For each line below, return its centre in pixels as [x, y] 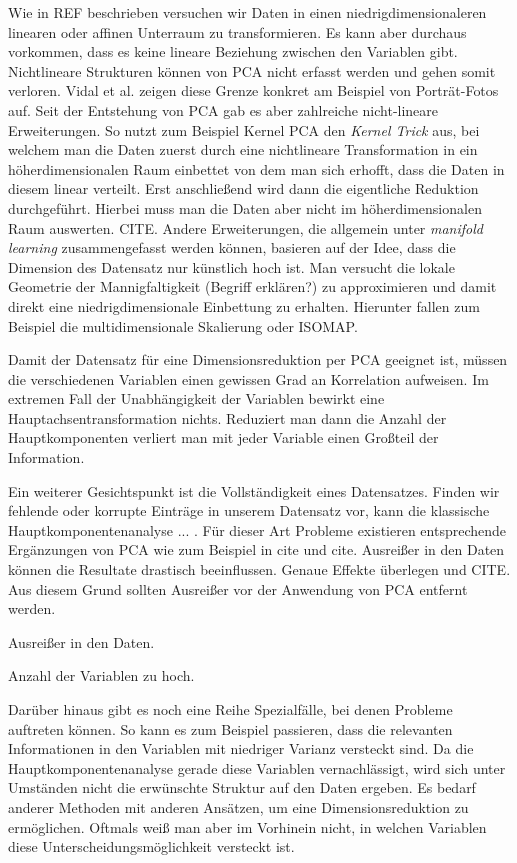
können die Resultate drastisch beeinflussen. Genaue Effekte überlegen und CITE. [259, 569]
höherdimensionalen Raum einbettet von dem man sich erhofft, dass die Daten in [256, 168]
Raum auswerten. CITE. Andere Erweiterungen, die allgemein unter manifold [245, 227]
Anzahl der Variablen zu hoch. [101, 675]
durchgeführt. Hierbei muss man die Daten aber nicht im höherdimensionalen [245, 207]
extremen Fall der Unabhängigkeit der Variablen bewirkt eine [196, 398]
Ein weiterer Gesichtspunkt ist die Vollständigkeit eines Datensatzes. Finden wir [254, 490]
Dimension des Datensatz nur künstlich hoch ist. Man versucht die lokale [231, 266]
